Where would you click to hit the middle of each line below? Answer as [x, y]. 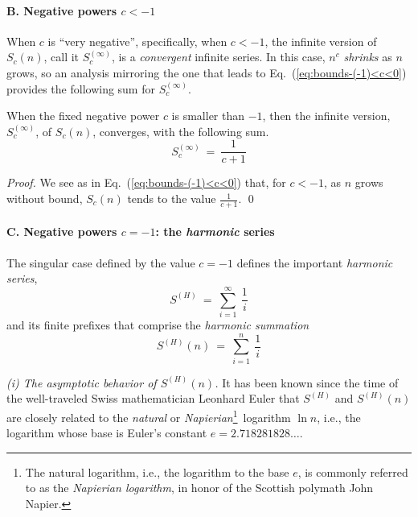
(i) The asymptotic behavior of [82, 382]
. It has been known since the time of [307, 382]
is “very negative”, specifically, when [137, 41]
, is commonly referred [353, 472]
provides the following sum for [81, 88]
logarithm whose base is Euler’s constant [107, 433]
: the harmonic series [215, 232]
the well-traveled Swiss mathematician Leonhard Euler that [153, 398]
